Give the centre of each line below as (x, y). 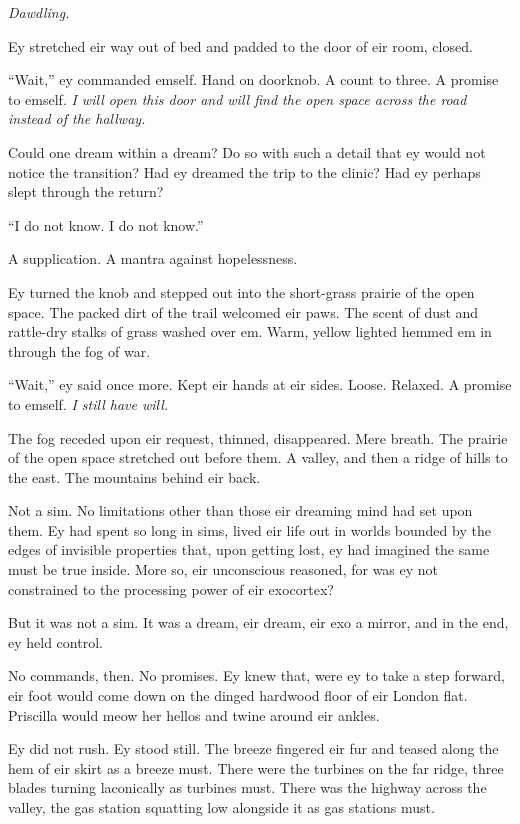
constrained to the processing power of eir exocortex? (171, 588)
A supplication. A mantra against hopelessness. (153, 258)
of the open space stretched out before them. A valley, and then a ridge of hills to (258, 457)
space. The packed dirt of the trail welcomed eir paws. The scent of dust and (243, 311)
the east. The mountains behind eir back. (134, 476)
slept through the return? (86, 191)
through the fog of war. (79, 350)
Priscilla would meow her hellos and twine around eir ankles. (194, 714)
